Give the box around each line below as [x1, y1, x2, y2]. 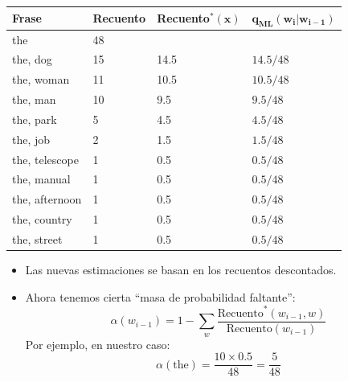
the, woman [12, 71, 70, 88]
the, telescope [12, 150, 79, 167]
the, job [12, 130, 51, 147]
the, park [12, 110, 57, 127]
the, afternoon [12, 191, 82, 207]
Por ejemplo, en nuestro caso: [25, 335, 170, 352]
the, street [12, 230, 63, 247]
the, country [12, 211, 72, 228]
